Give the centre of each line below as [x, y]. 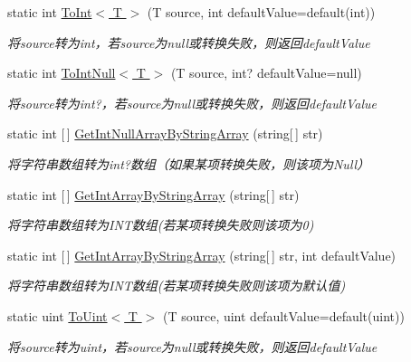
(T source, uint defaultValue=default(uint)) [283, 315]
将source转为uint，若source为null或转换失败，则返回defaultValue [192, 346]
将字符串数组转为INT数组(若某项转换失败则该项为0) [161, 225]
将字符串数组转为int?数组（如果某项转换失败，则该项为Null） [189, 163]
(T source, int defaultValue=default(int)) [261, 12]
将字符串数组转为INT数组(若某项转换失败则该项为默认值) [177, 286]
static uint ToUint [57, 315]
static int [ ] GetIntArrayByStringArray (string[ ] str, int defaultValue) [202, 255]
